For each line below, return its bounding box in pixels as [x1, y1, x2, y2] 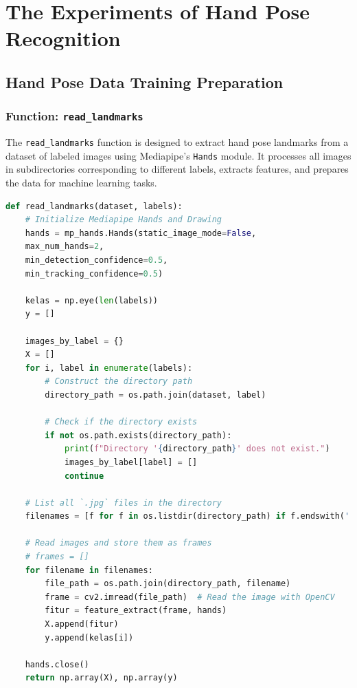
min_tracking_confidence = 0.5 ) [25, 268, 163, 279]
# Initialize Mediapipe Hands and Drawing [25, 215, 222, 225]
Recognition [5, 24, 121, 52]
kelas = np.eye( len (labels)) [25, 295, 158, 305]
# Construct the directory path [45, 376, 193, 387]
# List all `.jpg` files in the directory [25, 497, 222, 508]
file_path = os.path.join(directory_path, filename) [45, 579, 291, 589]
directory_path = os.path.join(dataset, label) [45, 389, 266, 400]
